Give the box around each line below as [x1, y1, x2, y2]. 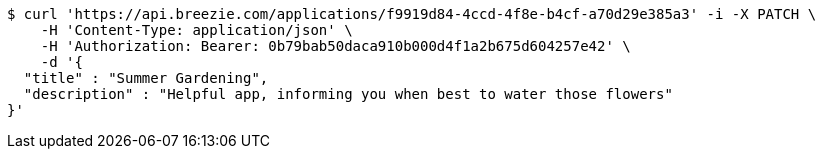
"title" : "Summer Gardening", [23, 70, 269, 86]
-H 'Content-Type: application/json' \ [40, 22, 353, 38]
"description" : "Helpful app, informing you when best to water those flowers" [23, 86, 673, 102]
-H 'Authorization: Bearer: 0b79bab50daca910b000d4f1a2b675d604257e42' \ [40, 38, 631, 54]
